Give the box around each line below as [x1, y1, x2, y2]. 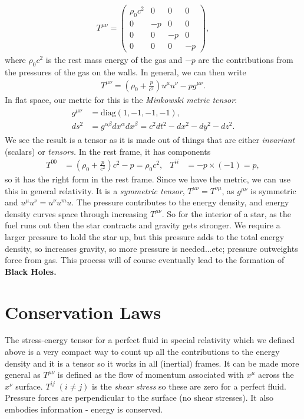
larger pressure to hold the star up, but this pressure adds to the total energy [5, 230, 285, 242]
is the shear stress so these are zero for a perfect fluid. [92, 380, 286, 392]
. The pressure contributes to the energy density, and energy [71, 196, 289, 208]
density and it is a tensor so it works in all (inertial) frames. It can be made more [5, 357, 299, 369]
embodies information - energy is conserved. [5, 403, 163, 415]
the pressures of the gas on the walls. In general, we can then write [5, 65, 246, 78]
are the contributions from [198, 54, 293, 66]
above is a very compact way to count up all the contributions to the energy [5, 345, 280, 358]
